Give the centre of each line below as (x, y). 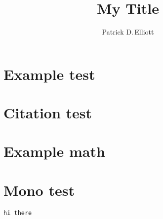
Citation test (48, 113)
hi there (18, 213)
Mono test (39, 190)
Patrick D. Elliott (128, 32)
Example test (49, 74)
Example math (54, 151)
